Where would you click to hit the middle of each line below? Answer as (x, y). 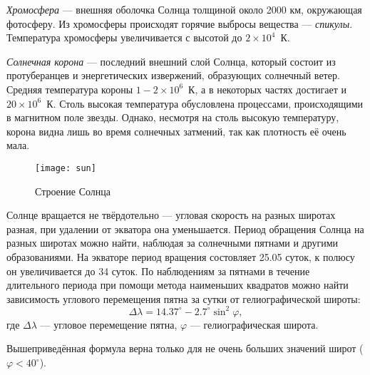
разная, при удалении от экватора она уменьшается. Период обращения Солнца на (185, 228)
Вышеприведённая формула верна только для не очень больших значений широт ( (185, 348)
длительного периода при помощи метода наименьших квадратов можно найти (178, 285)
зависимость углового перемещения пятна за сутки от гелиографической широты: (184, 298)
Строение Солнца (73, 191)
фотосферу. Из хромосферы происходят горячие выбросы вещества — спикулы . (180, 23)
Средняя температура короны (70, 89)
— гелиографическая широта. (254, 324)
